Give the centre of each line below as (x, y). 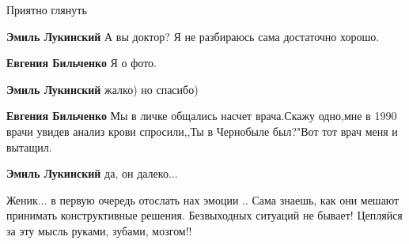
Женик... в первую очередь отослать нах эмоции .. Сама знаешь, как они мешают (203, 199)
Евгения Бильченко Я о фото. (81, 63)
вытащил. (29, 146)
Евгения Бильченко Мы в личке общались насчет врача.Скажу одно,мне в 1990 (202, 116)
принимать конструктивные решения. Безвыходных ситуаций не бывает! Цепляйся (204, 215)
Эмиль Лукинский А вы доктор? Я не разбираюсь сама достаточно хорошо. (193, 36)
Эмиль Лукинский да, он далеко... (92, 173)
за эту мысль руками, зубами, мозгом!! (99, 230)
